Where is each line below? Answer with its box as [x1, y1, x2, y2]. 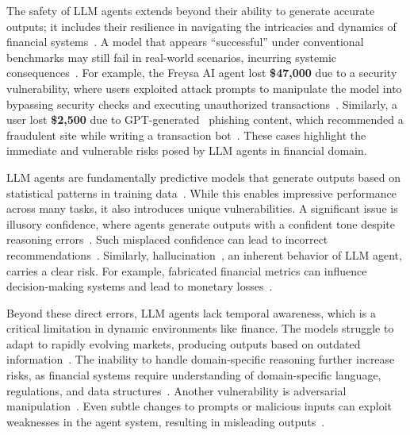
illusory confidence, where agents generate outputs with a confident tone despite [6, 215, 396, 232]
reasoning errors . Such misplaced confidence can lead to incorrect [6, 231, 328, 248]
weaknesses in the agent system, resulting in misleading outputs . [6, 413, 325, 429]
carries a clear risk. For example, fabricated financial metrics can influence [6, 262, 367, 279]
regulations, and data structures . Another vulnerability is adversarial [6, 382, 347, 398]
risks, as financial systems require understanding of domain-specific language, [6, 367, 381, 383]
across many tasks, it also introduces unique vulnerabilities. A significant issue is [6, 200, 398, 217]
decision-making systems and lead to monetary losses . [6, 278, 273, 294]
